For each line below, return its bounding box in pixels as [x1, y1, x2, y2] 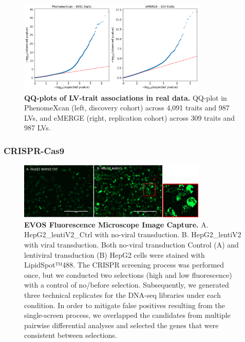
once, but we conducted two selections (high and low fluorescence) [24, 269, 232, 280]
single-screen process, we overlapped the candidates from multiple [24, 310, 231, 320]
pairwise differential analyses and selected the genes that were [24, 319, 219, 330]
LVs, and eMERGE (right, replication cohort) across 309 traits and [24, 112, 235, 123]
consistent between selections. [24, 330, 117, 340]
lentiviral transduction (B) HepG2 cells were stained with [24, 249, 205, 260]
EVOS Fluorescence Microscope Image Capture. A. [24, 219, 209, 230]
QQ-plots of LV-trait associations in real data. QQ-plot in [24, 92, 227, 103]
